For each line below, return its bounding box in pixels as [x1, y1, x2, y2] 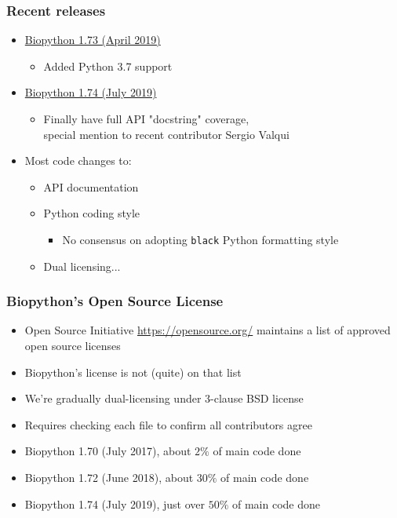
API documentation [43, 178, 139, 195]
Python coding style [43, 205, 140, 221]
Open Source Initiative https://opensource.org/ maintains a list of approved [24, 322, 391, 338]
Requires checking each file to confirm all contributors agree [24, 416, 312, 432]
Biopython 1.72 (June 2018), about [24, 469, 194, 485]
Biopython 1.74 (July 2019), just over [24, 495, 205, 512]
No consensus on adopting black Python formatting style [62, 231, 339, 247]
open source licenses [24, 337, 121, 354]
